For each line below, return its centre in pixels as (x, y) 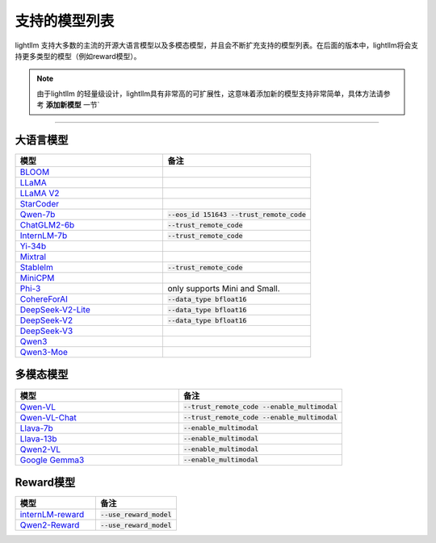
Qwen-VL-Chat (48, 417)
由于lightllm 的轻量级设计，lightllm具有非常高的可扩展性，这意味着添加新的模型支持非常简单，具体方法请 (210, 94)
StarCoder (40, 204)
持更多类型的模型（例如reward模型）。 (78, 56)
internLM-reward (52, 515)
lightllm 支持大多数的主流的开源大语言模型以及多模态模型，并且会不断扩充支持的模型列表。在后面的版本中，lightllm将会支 (217, 45)
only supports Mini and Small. (224, 289)
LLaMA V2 (40, 194)
